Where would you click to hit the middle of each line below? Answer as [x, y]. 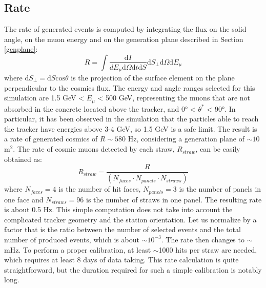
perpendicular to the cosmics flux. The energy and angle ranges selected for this [130, 87]
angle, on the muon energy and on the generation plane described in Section [124, 39]
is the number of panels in [220, 189]
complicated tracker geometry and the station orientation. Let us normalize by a [130, 219]
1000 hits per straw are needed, [208, 249]
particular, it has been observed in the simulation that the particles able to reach [131, 119]
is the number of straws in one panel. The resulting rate [174, 199]
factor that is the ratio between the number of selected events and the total [122, 229]
